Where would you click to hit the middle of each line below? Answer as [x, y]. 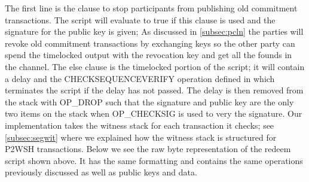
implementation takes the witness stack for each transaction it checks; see [140, 125]
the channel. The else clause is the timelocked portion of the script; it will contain [155, 66]
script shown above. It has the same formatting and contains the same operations [154, 160]
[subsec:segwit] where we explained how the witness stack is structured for [141, 137]
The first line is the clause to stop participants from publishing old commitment [151, 8]
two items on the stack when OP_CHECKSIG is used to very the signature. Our [154, 113]
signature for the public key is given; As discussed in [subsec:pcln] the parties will [154, 31]
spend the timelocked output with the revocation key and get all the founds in [149, 55]
